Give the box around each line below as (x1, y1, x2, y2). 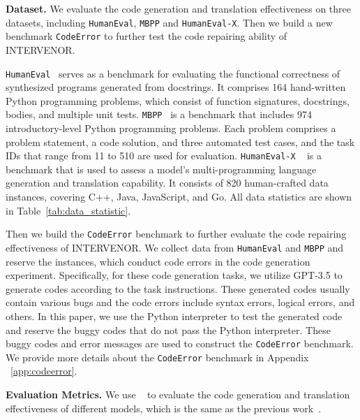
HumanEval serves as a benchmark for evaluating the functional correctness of (6, 66, 340, 80)
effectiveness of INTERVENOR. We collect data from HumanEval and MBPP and (6, 240, 344, 254)
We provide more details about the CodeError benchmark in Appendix (6, 349, 309, 364)
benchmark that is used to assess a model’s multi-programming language (6, 161, 317, 176)
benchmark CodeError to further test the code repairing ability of (6, 29, 287, 43)
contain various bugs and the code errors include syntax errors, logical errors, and (6, 295, 355, 310)
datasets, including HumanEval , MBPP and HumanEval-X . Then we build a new (6, 15, 333, 29)
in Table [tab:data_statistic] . (6, 203, 131, 217)
